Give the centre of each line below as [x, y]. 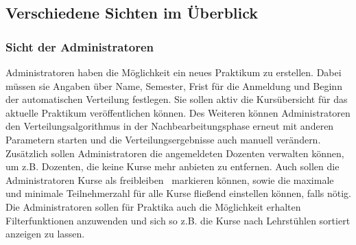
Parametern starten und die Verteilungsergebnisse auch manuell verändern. [163, 139]
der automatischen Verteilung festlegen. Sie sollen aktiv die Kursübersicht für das [177, 99]
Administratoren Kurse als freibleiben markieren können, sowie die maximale [170, 179]
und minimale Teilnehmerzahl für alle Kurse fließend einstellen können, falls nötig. [178, 193]
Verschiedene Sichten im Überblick [132, 13]
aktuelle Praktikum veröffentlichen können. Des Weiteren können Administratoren [178, 112]
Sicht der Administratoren [80, 46]
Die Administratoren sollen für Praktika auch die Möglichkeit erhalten [153, 206]
